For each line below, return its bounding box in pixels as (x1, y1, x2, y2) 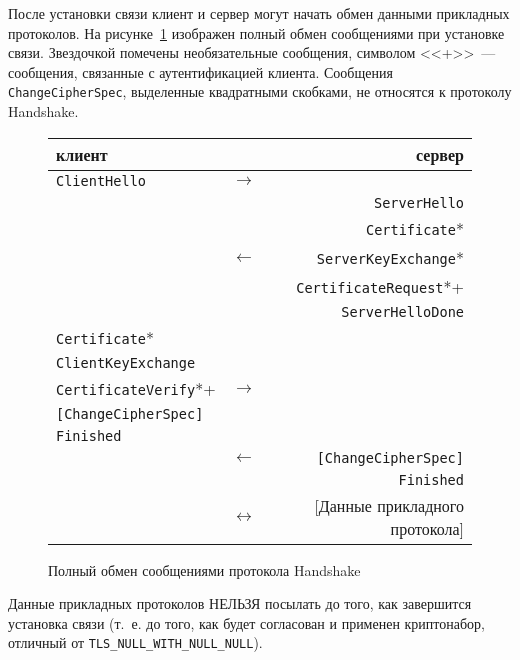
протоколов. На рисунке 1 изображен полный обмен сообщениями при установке (8, 22, 505, 43)
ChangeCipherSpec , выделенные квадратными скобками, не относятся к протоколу (8, 81, 512, 102)
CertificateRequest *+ (296, 274, 464, 298)
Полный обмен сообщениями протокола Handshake (48, 559, 361, 580)
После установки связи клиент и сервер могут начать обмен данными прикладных (8, 3, 510, 23)
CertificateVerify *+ (56, 376, 216, 400)
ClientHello (56, 172, 147, 189)
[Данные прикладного (314, 493, 464, 517)
